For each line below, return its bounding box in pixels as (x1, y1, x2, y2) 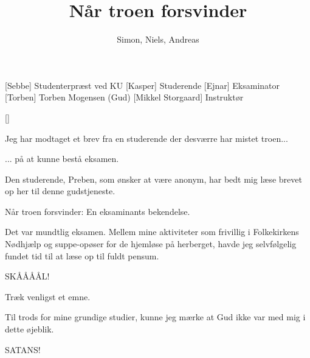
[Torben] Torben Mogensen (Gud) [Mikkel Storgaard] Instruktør (5, 91, 244, 104)
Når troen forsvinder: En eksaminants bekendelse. (5, 205, 190, 217)
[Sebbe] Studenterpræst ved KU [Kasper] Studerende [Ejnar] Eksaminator (5, 79, 280, 91)
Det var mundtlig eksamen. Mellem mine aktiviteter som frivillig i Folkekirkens (5, 225, 299, 238)
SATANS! (5, 343, 41, 356)
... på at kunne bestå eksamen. (5, 152, 119, 165)
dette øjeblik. (5, 323, 54, 335)
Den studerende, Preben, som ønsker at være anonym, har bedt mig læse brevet (5, 172, 302, 185)
